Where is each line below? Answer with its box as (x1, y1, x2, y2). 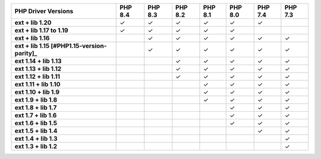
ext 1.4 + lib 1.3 (14, 135, 58, 142)
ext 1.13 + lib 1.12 (14, 65, 62, 73)
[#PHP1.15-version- (51, 42, 107, 50)
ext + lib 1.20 (14, 18, 52, 27)
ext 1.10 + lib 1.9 (14, 88, 59, 96)
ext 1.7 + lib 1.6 (14, 111, 57, 119)
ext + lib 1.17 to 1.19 (14, 27, 68, 34)
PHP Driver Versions (14, 7, 74, 15)
